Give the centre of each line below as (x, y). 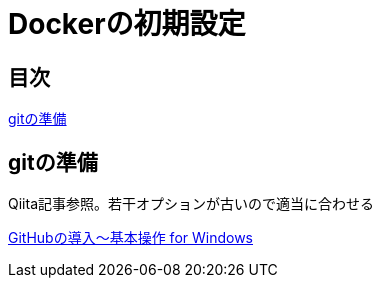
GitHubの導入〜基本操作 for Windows (130, 238)
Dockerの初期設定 (127, 24)
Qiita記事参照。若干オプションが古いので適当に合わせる (191, 204)
